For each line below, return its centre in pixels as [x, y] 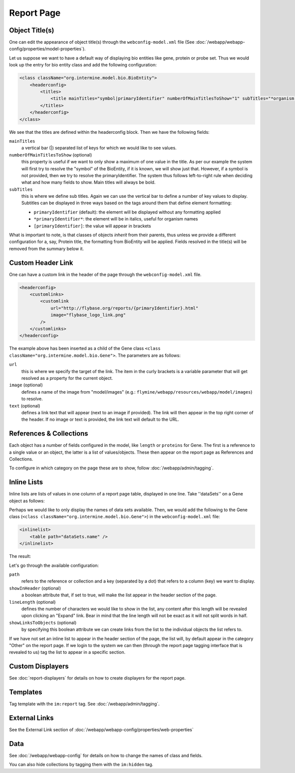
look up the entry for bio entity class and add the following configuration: [83, 65]
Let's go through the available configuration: [54, 565]
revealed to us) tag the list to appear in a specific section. [67, 652]
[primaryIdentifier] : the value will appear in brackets [92, 226]
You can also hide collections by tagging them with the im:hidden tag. [81, 765]
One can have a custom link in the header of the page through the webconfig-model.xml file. [105, 274]
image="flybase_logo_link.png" [88, 315]
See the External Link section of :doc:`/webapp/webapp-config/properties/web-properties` [101, 730]
